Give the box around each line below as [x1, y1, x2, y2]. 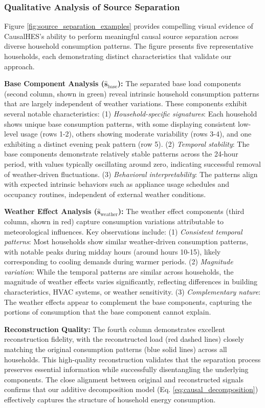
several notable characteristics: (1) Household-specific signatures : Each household [4, 108, 257, 119]
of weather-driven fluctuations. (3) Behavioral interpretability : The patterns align [4, 168, 258, 179]
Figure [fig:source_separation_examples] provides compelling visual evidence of [4, 21, 253, 31]
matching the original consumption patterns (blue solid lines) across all [4, 344, 227, 355]
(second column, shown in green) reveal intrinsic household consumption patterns [4, 88, 259, 99]
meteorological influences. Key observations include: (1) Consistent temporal [4, 226, 242, 237]
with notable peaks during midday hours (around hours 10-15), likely [4, 246, 221, 257]
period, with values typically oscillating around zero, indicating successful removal [4, 158, 261, 169]
